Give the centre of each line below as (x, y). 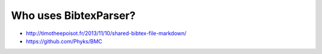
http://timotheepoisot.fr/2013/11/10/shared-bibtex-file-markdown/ (106, 33)
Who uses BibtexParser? (73, 15)
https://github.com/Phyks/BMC (64, 41)
